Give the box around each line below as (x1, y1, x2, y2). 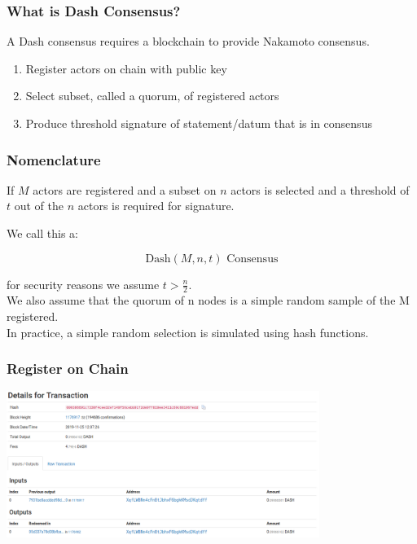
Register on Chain (7, 358, 129, 379)
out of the (14, 197, 64, 214)
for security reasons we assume (7, 275, 160, 292)
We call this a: (7, 225, 78, 241)
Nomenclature (7, 149, 101, 169)
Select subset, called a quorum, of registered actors (25, 87, 279, 104)
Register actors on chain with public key (25, 59, 227, 77)
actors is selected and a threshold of (230, 181, 410, 198)
